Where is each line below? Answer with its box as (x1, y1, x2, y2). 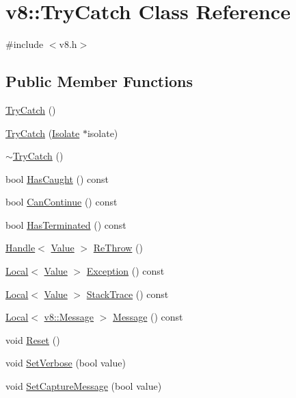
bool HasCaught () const (5, 171, 109, 186)
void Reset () (5, 332, 60, 347)
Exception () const (86, 264, 165, 278)
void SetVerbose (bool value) (5, 356, 126, 370)
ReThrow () (93, 240, 143, 255)
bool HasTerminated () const (5, 217, 126, 232)
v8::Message (44, 310, 94, 324)
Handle (5, 240, 36, 255)
